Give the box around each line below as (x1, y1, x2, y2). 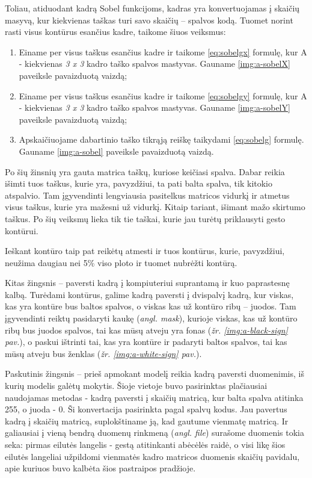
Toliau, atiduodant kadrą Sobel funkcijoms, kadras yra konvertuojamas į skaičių (5, 2, 300, 14)
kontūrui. (5, 224, 38, 237)
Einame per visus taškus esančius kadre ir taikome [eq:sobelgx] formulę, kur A (19, 45, 307, 58)
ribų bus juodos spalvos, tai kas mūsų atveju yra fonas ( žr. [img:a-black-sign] (5, 323, 288, 336)
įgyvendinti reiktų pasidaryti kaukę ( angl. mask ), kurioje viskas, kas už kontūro (5, 312, 298, 324)
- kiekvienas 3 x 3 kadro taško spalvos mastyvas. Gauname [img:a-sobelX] (19, 57, 290, 70)
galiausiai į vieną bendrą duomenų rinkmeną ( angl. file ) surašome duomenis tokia (5, 426, 304, 439)
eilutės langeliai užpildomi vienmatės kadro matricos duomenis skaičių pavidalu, (5, 450, 300, 462)
